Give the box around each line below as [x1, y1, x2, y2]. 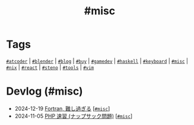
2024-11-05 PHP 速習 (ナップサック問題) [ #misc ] [14, 112, 133, 120]
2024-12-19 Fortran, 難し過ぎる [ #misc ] [14, 105, 110, 112]
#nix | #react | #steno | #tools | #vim [6, 64, 94, 71]
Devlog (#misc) [6, 85, 83, 98]
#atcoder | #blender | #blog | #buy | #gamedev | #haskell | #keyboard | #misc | [6, 57, 189, 64]
